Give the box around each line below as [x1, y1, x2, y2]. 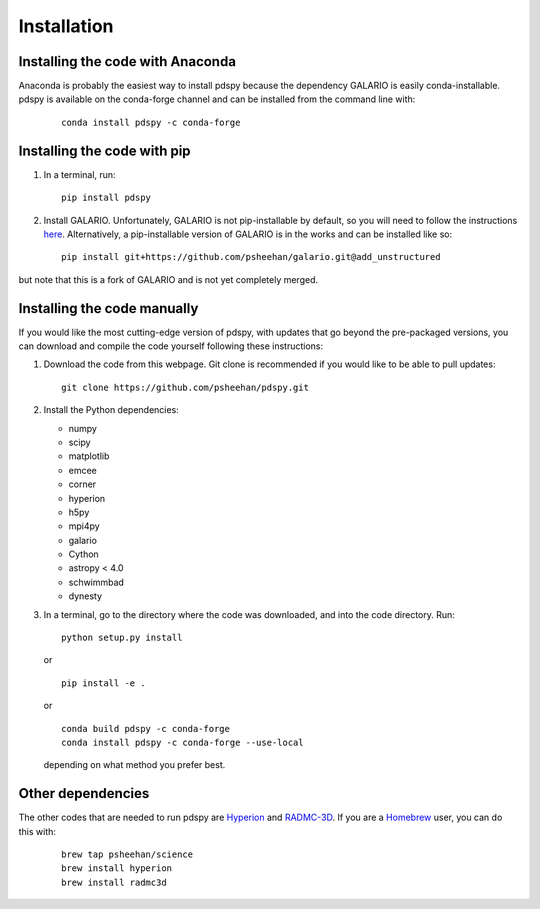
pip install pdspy [61, 192, 152, 204]
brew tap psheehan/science [61, 849, 194, 860]
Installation [18, 15, 114, 37]
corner [68, 478, 97, 490]
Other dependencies [18, 785, 150, 802]
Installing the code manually [18, 300, 199, 317]
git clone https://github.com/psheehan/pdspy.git [61, 381, 310, 393]
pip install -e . [61, 677, 146, 689]
